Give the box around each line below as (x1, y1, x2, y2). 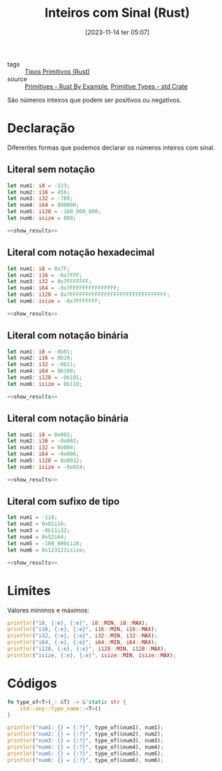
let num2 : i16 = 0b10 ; (7, 354, 73, 361)
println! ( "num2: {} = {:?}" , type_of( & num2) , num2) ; (7, 730, 164, 738)
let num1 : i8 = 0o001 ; (7, 431, 73, 438)
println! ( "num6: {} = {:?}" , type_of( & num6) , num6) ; (7, 756, 164, 763)
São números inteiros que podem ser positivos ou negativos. (7, 96, 182, 104)
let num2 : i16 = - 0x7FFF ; (7, 271, 82, 279)
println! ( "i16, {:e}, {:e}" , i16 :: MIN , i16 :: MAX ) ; (7, 626, 158, 633)
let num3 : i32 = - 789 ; (7, 195, 73, 202)
